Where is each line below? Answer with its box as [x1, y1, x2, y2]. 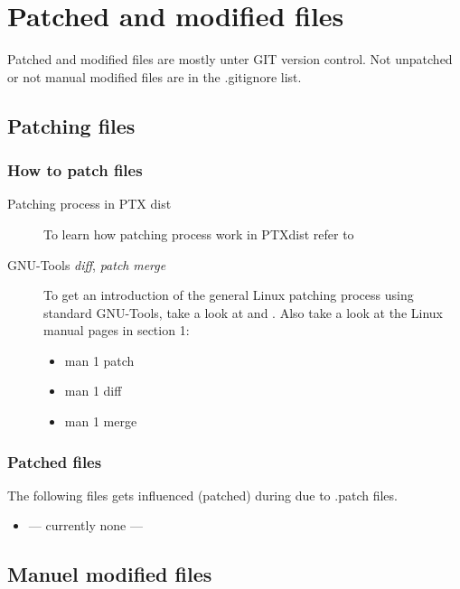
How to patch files [7, 159, 143, 182]
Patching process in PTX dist [7, 194, 172, 213]
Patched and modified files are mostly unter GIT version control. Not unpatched [7, 50, 453, 69]
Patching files [7, 111, 136, 139]
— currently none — [28, 516, 143, 535]
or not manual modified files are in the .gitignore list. [7, 67, 302, 86]
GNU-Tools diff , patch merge [7, 255, 166, 274]
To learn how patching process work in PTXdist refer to [43, 224, 354, 243]
